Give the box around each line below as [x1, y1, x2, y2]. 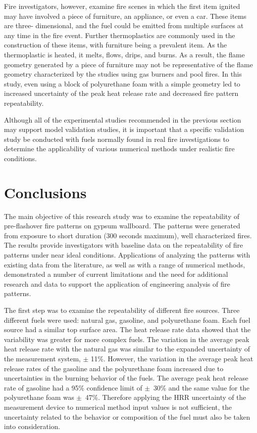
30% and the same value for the [153, 382, 250, 392]
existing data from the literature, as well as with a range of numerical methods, [4, 259, 245, 269]
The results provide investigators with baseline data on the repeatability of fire [4, 240, 243, 250]
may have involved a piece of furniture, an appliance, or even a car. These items [4, 10, 247, 21]
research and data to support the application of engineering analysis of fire [4, 278, 230, 289]
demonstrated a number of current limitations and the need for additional [4, 269, 228, 279]
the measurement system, [4, 353, 81, 363]
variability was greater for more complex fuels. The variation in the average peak [4, 334, 250, 344]
